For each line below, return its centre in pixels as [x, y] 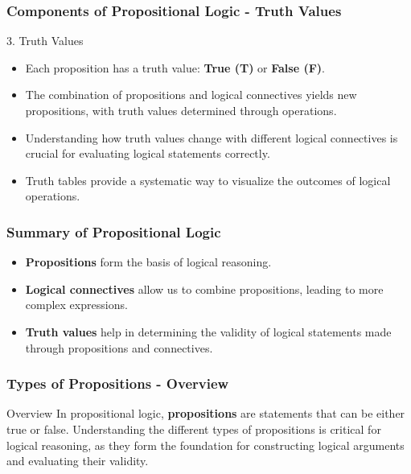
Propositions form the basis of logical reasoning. [148, 262]
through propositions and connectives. [119, 347]
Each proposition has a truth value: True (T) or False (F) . [175, 67]
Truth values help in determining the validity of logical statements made [208, 331]
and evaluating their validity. [78, 461]
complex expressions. [76, 305]
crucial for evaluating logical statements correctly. [148, 153]
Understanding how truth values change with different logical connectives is [212, 137]
